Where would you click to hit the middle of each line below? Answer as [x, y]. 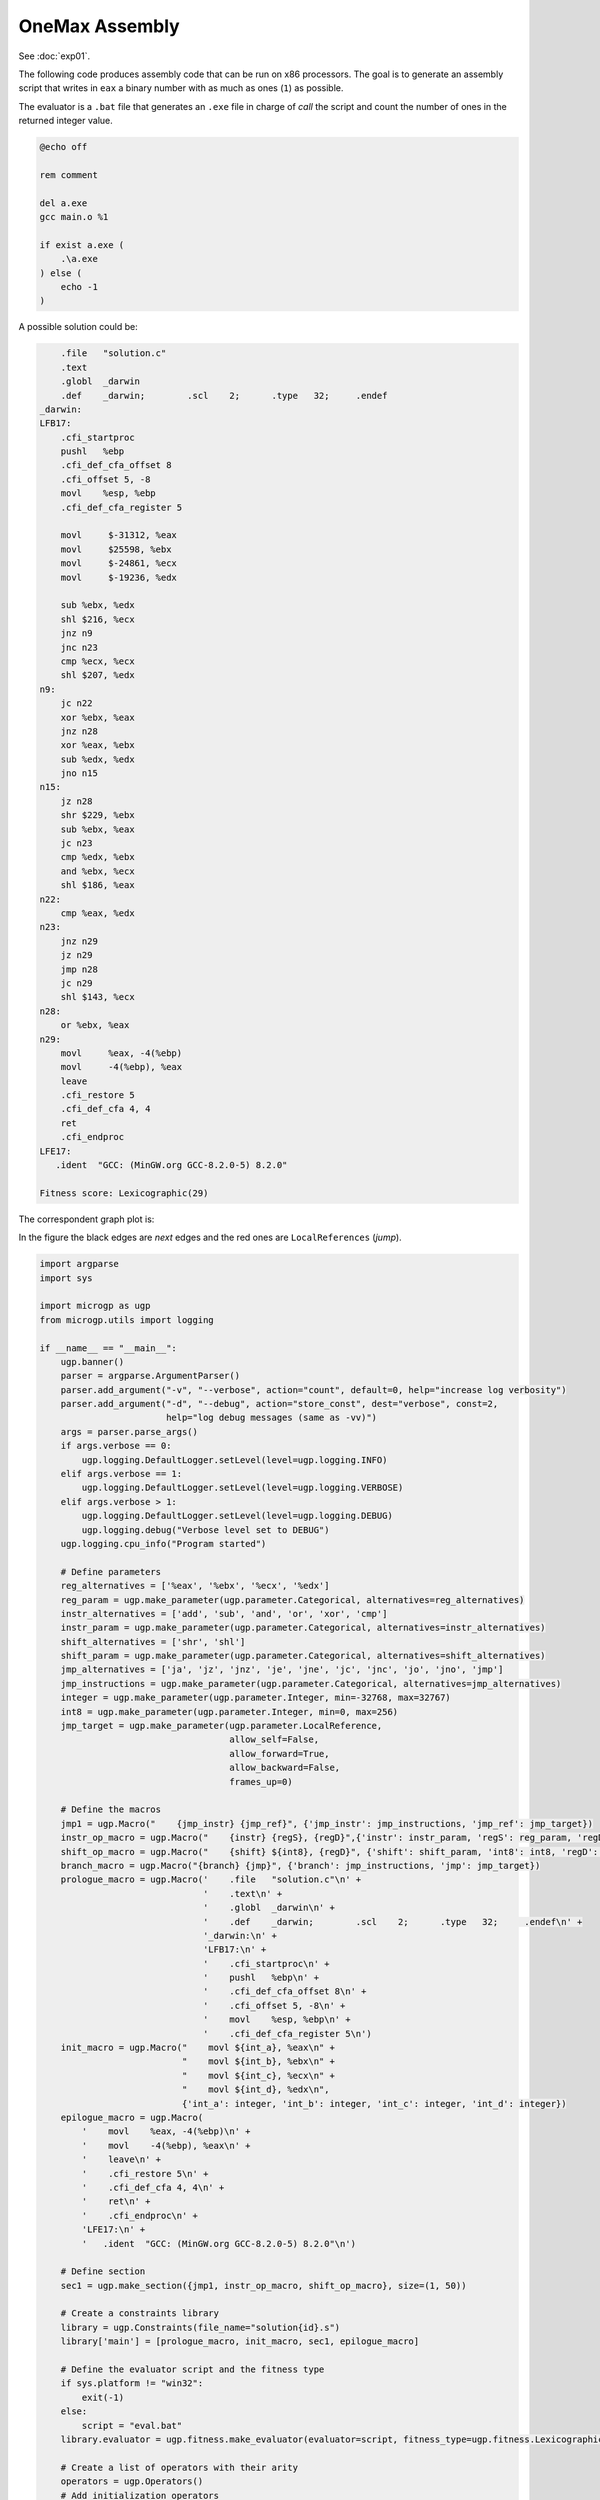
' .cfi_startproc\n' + [266, 1963]
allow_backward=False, [285, 1768]
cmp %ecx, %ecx [97, 661]
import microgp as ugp [95, 1306]
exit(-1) [103, 2397]
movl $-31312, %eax [118, 535]
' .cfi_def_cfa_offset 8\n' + [284, 1991]
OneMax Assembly [99, 26]
